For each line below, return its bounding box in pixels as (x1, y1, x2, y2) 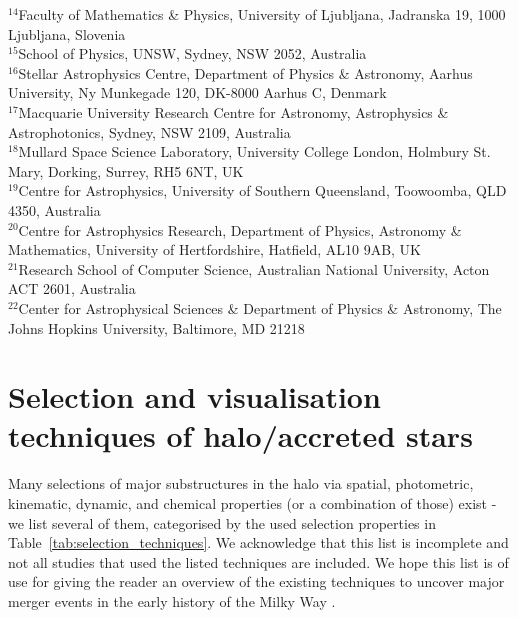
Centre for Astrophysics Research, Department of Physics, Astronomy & (18, 219, 462, 240)
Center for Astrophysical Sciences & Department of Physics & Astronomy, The (18, 297, 502, 318)
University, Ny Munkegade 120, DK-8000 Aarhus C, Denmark (8, 82, 387, 103)
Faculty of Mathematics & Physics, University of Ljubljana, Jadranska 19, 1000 (18, 4, 506, 24)
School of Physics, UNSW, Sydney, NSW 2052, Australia (18, 43, 367, 64)
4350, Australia (8, 199, 101, 220)
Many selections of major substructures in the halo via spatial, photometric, (8, 473, 474, 494)
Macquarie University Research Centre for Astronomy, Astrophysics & (18, 101, 449, 122)
